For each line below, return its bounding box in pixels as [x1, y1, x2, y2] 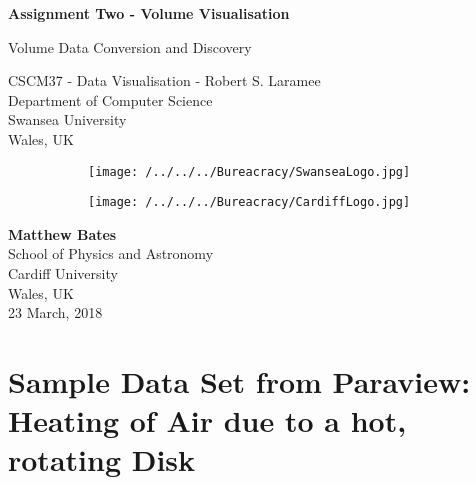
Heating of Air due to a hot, [8, 400, 407, 441]
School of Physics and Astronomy [8, 243, 214, 264]
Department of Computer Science [8, 89, 213, 110]
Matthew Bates [8, 223, 117, 244]
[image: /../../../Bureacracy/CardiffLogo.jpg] [88, 195, 411, 210]
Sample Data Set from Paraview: [8, 361, 471, 402]
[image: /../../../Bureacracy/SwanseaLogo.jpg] [88, 164, 411, 179]
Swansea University [8, 109, 127, 130]
